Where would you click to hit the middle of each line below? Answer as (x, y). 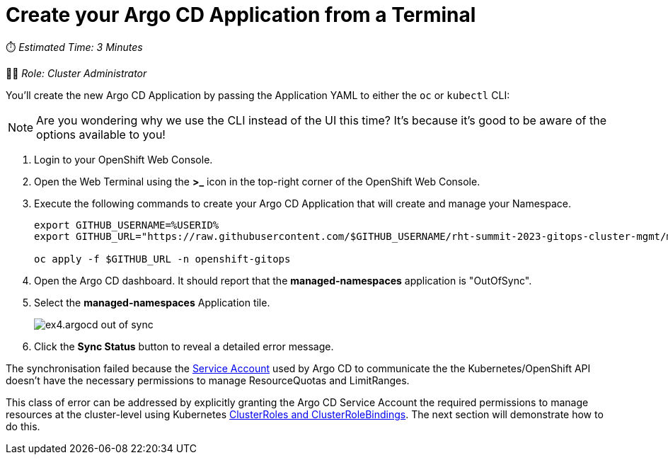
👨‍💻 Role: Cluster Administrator (76, 73)
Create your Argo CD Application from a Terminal (241, 15)
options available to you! (101, 134)
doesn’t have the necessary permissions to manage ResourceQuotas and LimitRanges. (208, 380)
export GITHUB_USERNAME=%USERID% (127, 225)
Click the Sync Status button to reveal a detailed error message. (184, 346)
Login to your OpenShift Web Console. (123, 159)
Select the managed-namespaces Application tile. (152, 302)
